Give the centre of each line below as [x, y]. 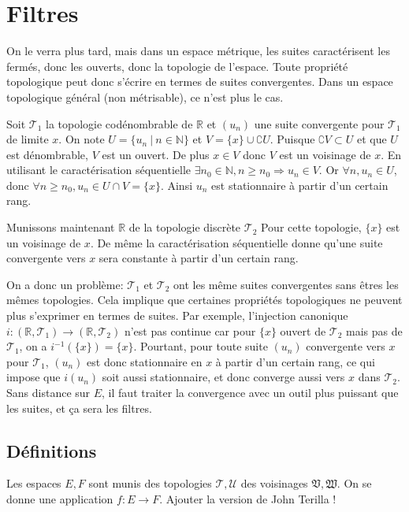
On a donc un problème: [65, 284]
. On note [82, 139]
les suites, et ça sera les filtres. [79, 408]
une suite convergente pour [319, 123]
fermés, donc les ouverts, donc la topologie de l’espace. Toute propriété [177, 66]
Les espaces [34, 483]
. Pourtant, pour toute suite [201, 346]
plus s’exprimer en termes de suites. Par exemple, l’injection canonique [177, 315]
